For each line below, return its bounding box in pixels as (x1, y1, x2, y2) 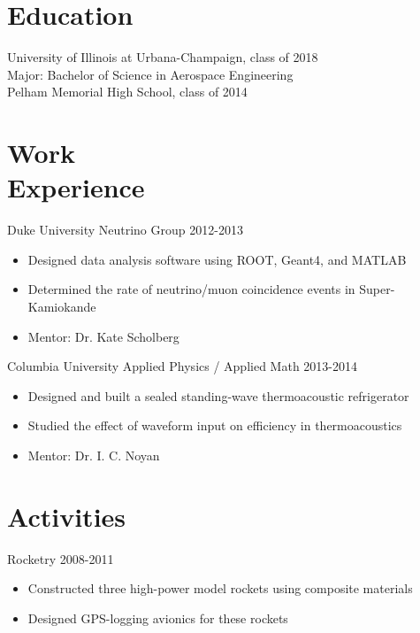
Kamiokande (27, 297, 96, 315)
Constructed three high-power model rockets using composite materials (27, 579, 413, 598)
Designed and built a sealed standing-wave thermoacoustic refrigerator (27, 386, 409, 405)
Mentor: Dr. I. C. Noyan (27, 445, 160, 464)
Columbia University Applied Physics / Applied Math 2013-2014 (7, 357, 357, 375)
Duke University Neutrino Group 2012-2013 (7, 220, 243, 239)
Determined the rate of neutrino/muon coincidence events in (27, 280, 355, 298)
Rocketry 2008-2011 (7, 549, 114, 567)
